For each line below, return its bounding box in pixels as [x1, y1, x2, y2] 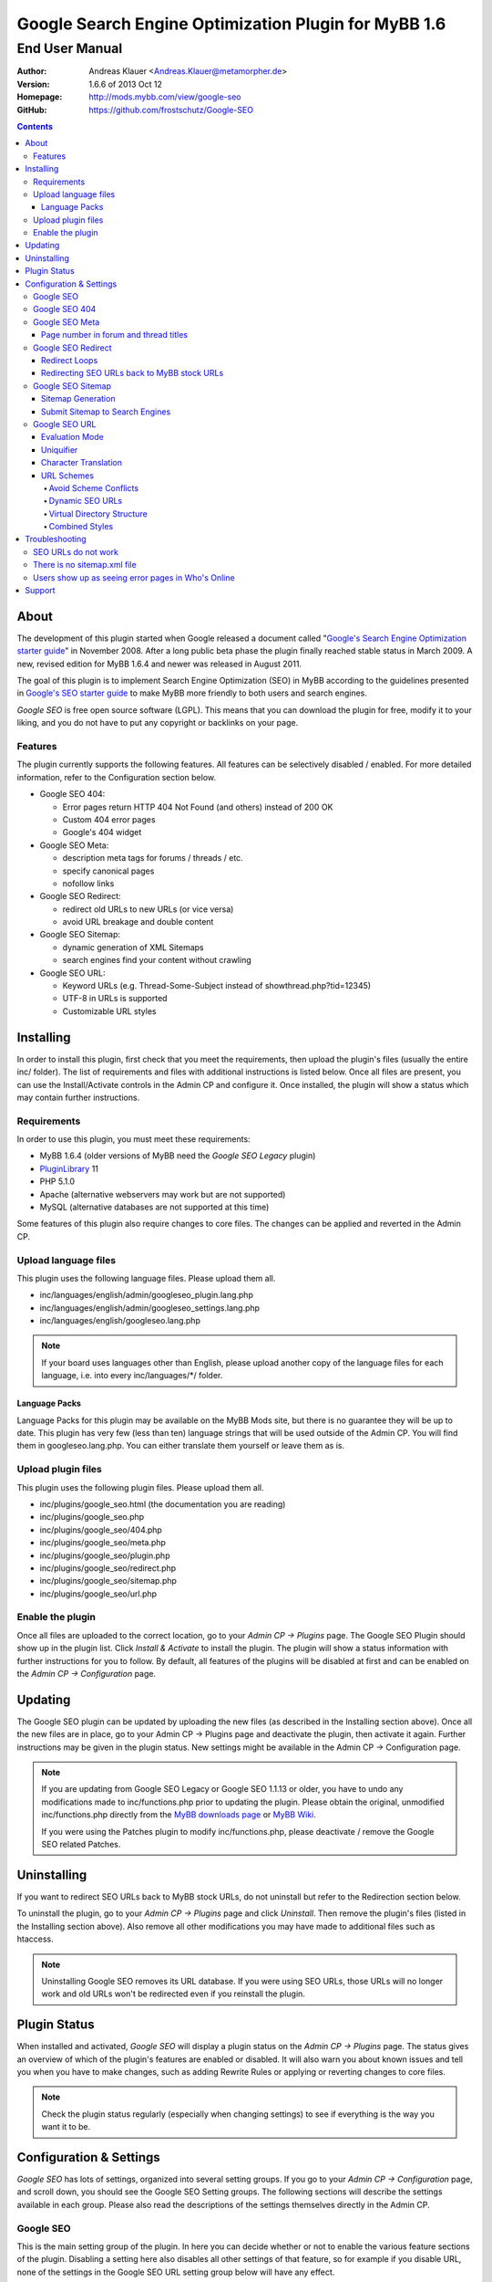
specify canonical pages [62, 865, 155, 876]
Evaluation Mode [41, 432, 104, 443]
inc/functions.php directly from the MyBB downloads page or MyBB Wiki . [41, 1809, 316, 1820]
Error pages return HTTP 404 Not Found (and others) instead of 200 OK [62, 801, 333, 812]
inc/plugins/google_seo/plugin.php [39, 1550, 170, 1561]
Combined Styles [48, 521, 114, 532]
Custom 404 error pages [62, 813, 156, 825]
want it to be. [41, 2121, 91, 2132]
